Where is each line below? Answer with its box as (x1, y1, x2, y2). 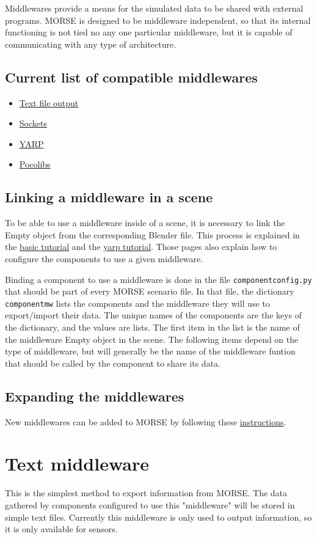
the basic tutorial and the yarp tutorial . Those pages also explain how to (5, 240, 277, 253)
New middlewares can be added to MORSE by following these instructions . (5, 415, 286, 428)
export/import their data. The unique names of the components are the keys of (5, 309, 302, 321)
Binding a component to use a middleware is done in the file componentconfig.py (5, 273, 312, 285)
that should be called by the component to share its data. (5, 356, 220, 369)
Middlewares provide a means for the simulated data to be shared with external (5, 2, 304, 14)
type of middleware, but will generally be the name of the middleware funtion (5, 345, 296, 358)
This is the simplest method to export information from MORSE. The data (5, 486, 288, 499)
